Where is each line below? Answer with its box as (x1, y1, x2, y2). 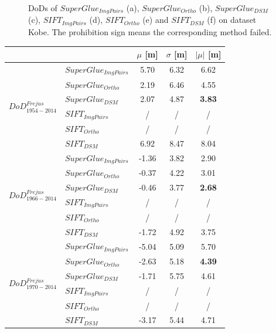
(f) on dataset (207, 13, 257, 26)
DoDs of (28, 2, 57, 13)
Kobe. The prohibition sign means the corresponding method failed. (28, 25, 272, 38)
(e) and (142, 13, 169, 26)
